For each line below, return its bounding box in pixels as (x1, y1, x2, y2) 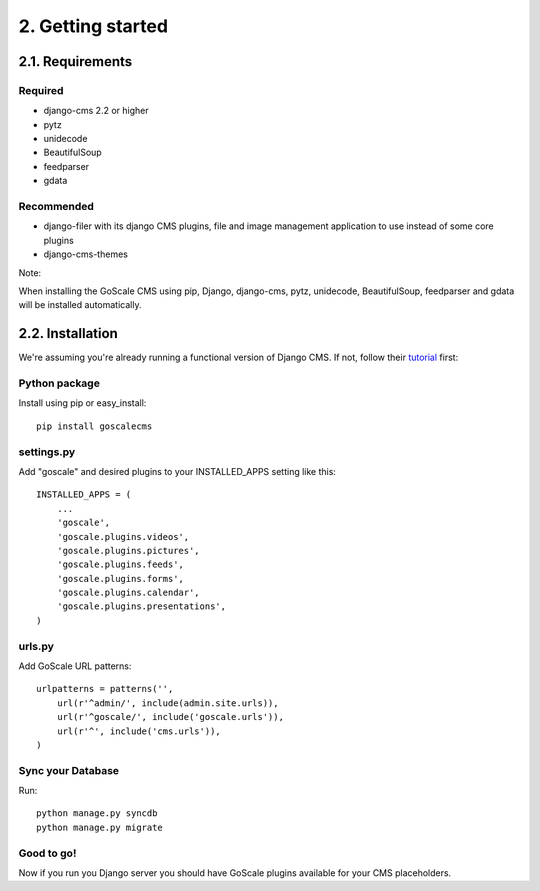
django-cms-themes (43, 248, 129, 260)
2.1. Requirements (18, 53, 133, 70)
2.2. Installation (18, 325, 119, 342)
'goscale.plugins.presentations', (56, 601, 227, 612)
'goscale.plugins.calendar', (56, 587, 200, 599)
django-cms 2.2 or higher (43, 105, 149, 117)
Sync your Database (18, 763, 120, 777)
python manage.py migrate (36, 821, 164, 833)
